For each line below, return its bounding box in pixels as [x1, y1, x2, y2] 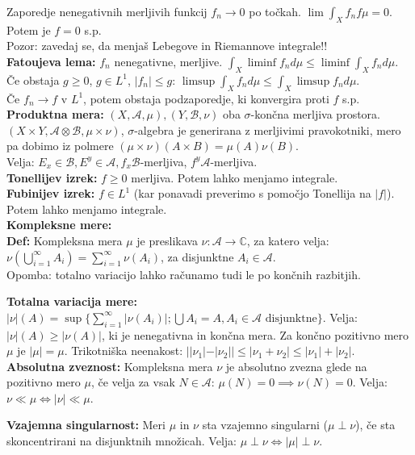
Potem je [6, 21, 51, 38]
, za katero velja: [246, 232, 329, 248]
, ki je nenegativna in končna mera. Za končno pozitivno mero [102, 326, 409, 343]
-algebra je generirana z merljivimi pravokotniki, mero [134, 121, 401, 138]
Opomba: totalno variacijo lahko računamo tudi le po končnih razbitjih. [6, 265, 361, 282]
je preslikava [136, 232, 198, 248]
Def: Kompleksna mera [6, 232, 123, 248]
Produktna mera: [6, 106, 104, 123]
